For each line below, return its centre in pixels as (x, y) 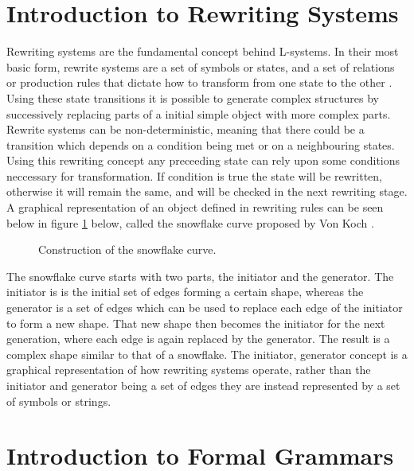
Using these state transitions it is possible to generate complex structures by (193, 97)
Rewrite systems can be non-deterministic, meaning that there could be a (186, 129)
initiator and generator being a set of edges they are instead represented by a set (203, 385)
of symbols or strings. (59, 401)
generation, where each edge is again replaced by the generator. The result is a (198, 339)
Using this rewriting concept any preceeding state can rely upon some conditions (203, 160)
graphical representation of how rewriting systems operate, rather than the (189, 370)
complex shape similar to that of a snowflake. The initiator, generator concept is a (207, 354)
